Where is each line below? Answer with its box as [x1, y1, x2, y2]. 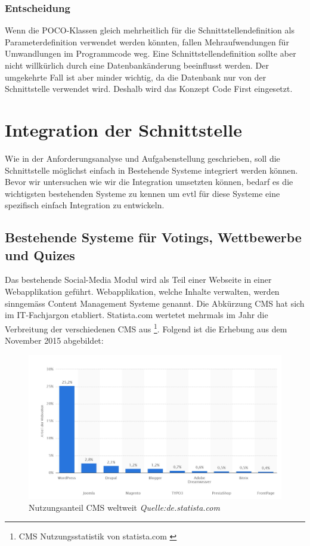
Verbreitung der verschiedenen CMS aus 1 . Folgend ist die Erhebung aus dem [5, 320, 287, 335]
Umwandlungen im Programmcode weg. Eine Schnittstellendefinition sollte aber [5, 47, 296, 60]
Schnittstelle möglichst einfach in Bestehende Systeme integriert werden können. [5, 164, 298, 176]
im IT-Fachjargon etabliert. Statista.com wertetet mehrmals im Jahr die [5, 309, 268, 321]
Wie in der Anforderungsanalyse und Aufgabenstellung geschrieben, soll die [5, 152, 280, 164]
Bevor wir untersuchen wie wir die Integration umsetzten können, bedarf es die [5, 175, 293, 188]
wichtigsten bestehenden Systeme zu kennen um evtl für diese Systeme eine [5, 187, 280, 199]
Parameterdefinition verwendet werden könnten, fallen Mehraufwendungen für [5, 35, 289, 48]
